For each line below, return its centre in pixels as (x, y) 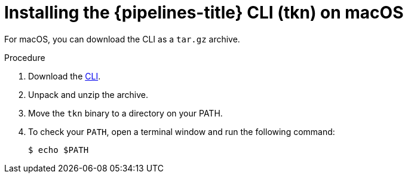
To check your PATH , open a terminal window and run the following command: (182, 131)
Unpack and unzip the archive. (88, 94)
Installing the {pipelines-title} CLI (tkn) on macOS (204, 13)
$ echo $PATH (59, 150)
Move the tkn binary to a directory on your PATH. (125, 113)
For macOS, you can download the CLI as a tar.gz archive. (122, 39)
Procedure (25, 57)
